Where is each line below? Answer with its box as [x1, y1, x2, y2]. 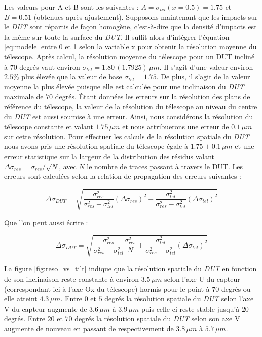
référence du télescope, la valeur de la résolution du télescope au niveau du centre [4, 101, 257, 111]
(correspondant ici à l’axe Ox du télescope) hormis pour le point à [4, 283, 210, 294]
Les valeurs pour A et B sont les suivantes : [4, 2, 139, 12]
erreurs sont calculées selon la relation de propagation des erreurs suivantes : [4, 171, 241, 181]
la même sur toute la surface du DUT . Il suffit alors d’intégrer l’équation [4, 31, 230, 42]
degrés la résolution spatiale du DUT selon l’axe [104, 293, 254, 304]
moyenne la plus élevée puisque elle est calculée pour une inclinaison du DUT [4, 81, 244, 91]
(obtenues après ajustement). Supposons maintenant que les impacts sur [33, 11, 258, 22]
